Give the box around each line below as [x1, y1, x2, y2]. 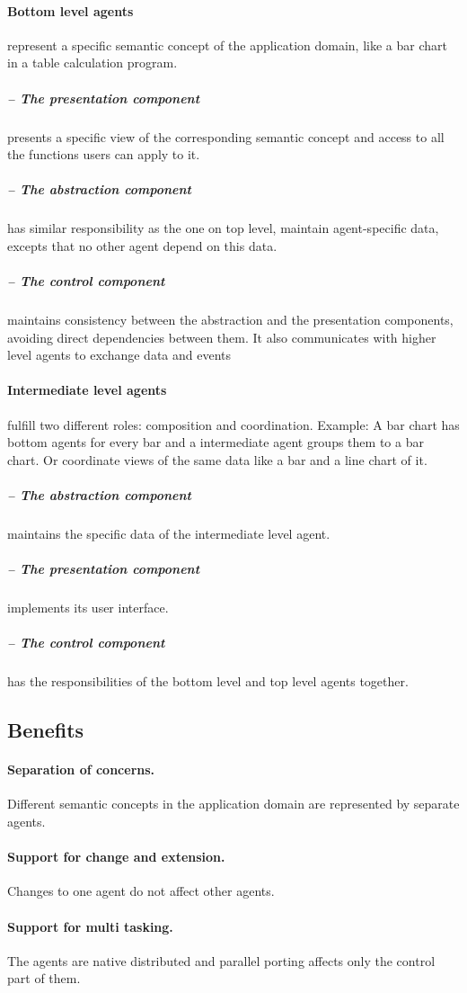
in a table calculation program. [7, 53, 178, 72]
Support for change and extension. [7, 847, 225, 866]
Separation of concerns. [7, 760, 155, 779]
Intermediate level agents [7, 380, 167, 399]
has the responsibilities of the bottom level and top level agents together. [7, 672, 409, 691]
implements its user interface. [7, 598, 169, 617]
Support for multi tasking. [7, 917, 173, 935]
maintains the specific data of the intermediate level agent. [7, 523, 330, 542]
